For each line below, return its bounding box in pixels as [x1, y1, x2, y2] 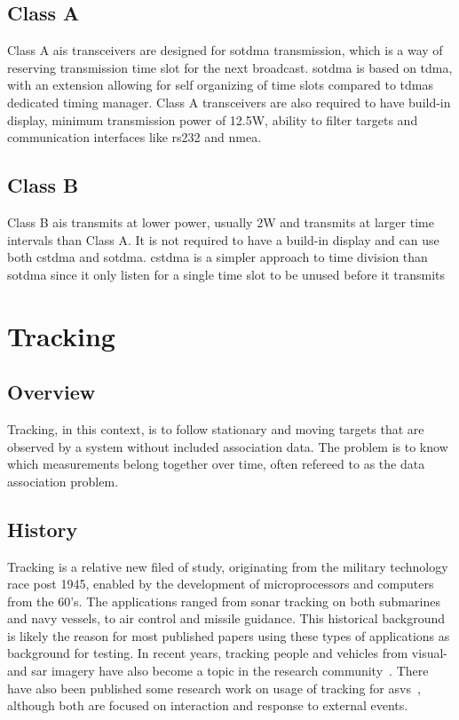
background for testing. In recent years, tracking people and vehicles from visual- [7, 644, 447, 662]
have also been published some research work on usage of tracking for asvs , [7, 678, 421, 697]
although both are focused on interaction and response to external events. [7, 696, 408, 715]
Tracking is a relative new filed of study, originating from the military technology [7, 557, 448, 575]
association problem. [7, 471, 119, 490]
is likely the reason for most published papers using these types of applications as [7, 626, 450, 645]
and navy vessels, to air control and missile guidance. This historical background [7, 609, 446, 628]
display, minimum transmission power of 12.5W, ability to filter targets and [7, 110, 418, 129]
